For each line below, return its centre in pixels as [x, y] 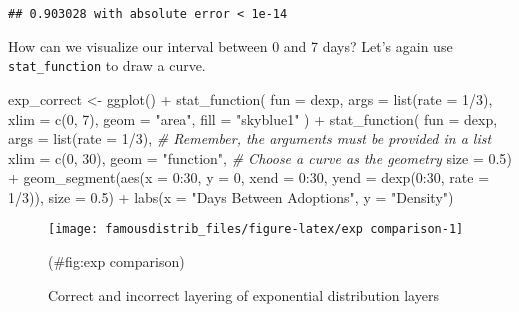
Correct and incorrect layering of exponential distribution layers [243, 294]
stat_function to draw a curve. [107, 65]
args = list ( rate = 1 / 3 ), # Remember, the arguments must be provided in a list [250, 138]
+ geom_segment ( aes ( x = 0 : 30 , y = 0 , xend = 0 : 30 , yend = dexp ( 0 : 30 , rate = [249, 177]
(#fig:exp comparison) [116, 261]
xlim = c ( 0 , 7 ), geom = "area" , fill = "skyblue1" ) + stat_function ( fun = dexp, [253, 118]
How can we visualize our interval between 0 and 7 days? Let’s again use [230, 45]
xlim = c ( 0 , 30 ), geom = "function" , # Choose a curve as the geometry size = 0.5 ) [260, 157]
